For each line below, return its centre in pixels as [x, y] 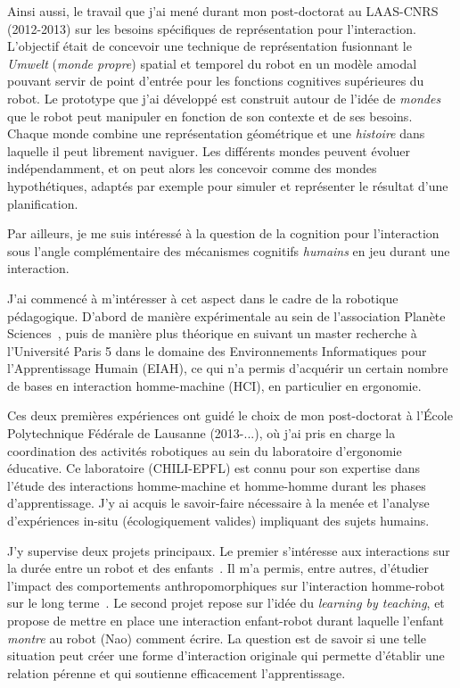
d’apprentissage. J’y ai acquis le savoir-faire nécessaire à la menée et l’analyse [218, 503]
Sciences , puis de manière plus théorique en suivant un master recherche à [212, 333]
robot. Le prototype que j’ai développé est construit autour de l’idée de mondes [224, 98]
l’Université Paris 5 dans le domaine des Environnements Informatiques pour [217, 350]
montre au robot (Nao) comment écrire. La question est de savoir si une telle [217, 638]
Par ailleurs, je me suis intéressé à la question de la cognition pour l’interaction [223, 233]
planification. [43, 203]
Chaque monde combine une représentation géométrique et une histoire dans [216, 133]
